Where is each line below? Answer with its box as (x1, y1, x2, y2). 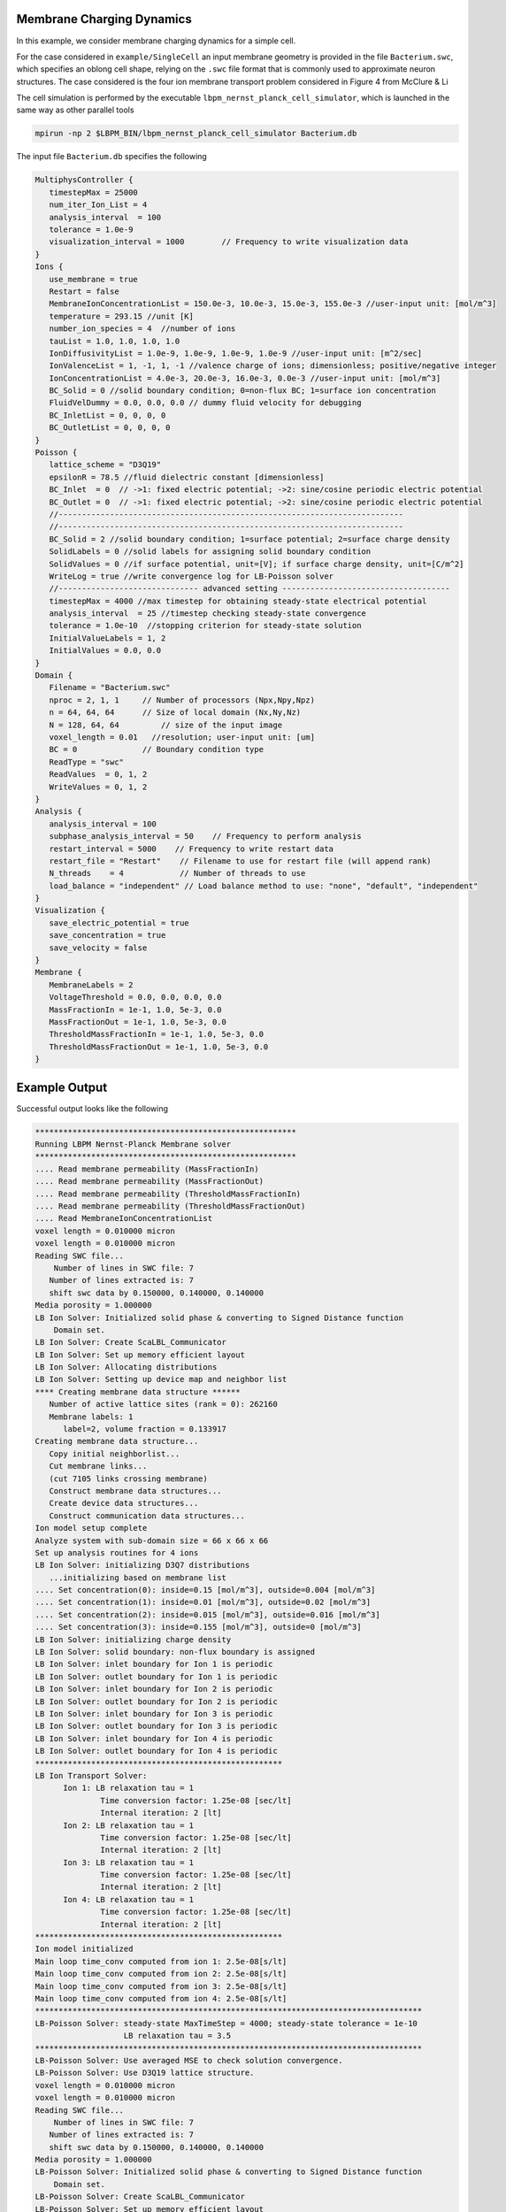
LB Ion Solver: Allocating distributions (34, 1363, 218, 1372)
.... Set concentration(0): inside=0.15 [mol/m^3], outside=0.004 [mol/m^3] (34, 1585, 376, 1595)
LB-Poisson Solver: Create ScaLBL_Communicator (34, 2192, 245, 2202)
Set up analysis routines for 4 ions (34, 1548, 199, 1557)
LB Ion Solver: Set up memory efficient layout (34, 1349, 245, 1360)
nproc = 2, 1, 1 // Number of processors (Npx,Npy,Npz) (49, 695, 316, 705)
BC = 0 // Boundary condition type (49, 744, 264, 755)
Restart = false (49, 286, 119, 296)
